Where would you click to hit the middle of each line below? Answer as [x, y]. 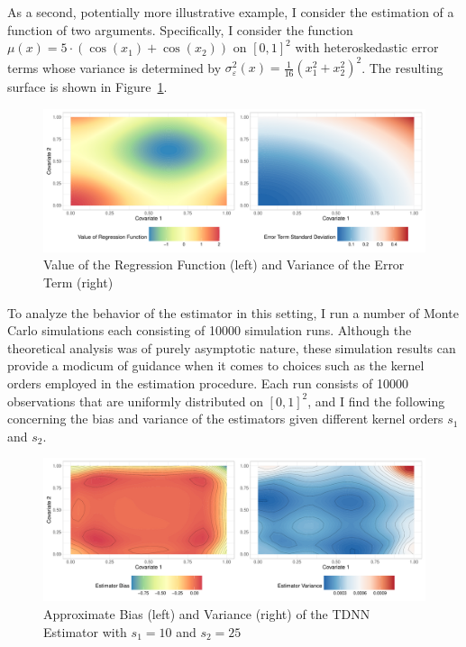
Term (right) [78, 282]
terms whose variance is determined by [114, 67]
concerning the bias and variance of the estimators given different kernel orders [225, 419]
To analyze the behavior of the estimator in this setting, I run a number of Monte [233, 312]
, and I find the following [376, 401]
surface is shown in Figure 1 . [87, 87]
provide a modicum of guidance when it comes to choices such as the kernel [216, 365]
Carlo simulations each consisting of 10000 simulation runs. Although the [210, 330]
